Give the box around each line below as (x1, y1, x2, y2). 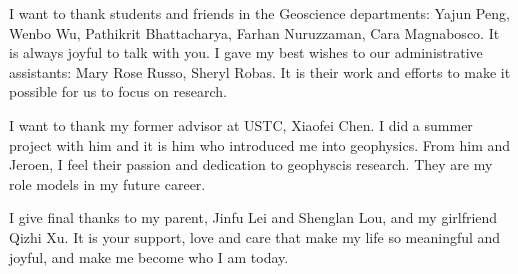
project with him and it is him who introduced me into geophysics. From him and (9, 134, 511, 155)
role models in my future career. (9, 173, 206, 194)
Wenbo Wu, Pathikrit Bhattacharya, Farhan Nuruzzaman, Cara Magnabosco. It (9, 22, 500, 43)
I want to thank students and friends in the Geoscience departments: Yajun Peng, (9, 3, 510, 23)
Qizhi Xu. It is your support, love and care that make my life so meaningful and (9, 226, 501, 247)
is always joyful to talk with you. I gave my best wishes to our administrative (9, 42, 483, 63)
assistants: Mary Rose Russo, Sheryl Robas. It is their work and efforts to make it (9, 61, 511, 82)
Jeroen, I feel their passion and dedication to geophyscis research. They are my (9, 154, 493, 175)
